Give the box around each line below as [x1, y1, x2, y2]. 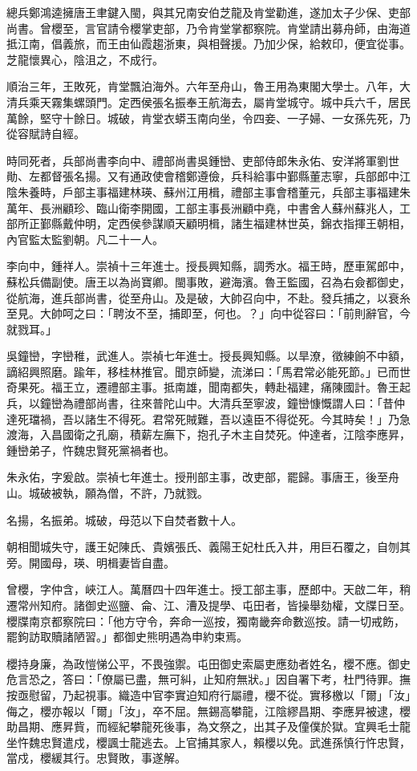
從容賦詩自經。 [6, 125, 85, 142]
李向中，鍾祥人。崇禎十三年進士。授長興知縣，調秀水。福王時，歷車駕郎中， [6, 258, 411, 274]
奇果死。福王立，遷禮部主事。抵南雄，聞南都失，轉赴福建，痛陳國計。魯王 [6, 379, 399, 396]
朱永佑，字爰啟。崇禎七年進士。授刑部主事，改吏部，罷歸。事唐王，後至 [6, 469, 388, 485]
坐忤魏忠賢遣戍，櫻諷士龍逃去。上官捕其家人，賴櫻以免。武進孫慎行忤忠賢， [6, 733, 411, 750]
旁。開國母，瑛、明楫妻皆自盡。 [6, 554, 175, 570]
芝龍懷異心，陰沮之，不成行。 [6, 51, 164, 67]
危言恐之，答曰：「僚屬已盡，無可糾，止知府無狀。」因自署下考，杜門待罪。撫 [6, 671, 411, 688]
